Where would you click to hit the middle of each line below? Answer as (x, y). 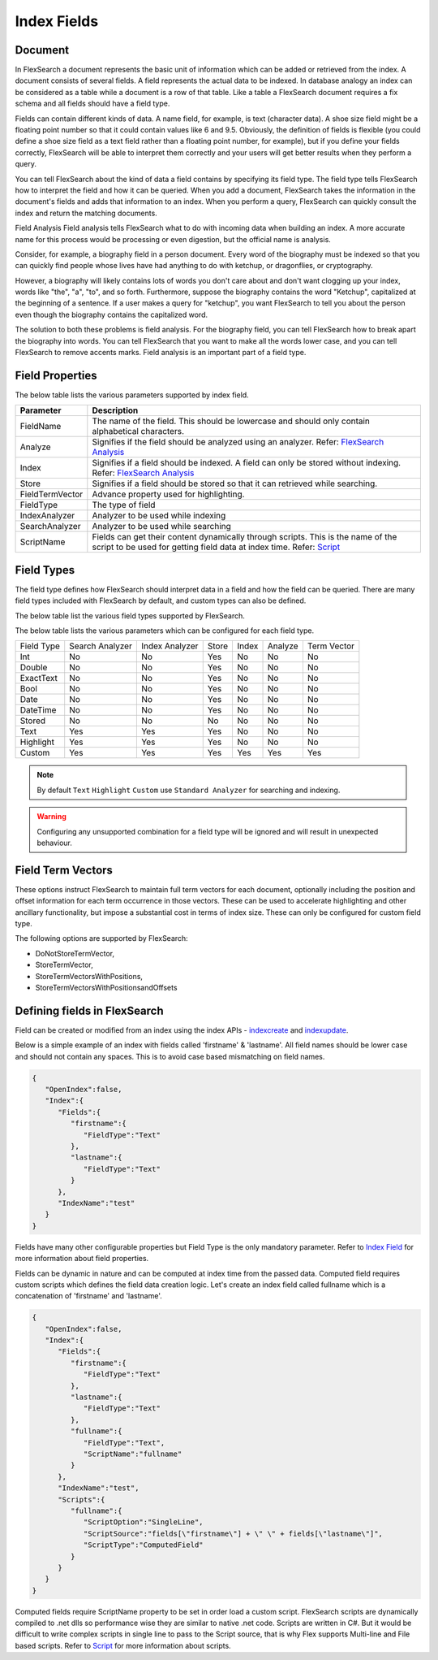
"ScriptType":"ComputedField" (143, 1545)
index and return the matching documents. (86, 213)
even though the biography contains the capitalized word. (112, 314)
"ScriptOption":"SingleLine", (143, 1522)
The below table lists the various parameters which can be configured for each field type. (165, 631)
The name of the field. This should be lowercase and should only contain (231, 421)
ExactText (39, 678)
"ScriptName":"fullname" (133, 1454)
